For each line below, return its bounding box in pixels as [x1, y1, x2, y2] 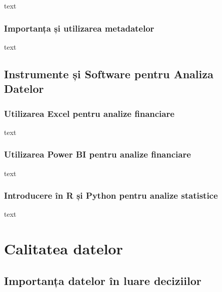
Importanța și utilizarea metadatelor [4, 22, 154, 34]
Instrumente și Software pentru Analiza [4, 66, 213, 81]
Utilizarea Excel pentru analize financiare [4, 107, 174, 119]
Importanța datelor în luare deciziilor [4, 272, 201, 288]
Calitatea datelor [4, 238, 123, 259]
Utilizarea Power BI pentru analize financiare [4, 148, 191, 161]
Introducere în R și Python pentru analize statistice [4, 189, 218, 202]
